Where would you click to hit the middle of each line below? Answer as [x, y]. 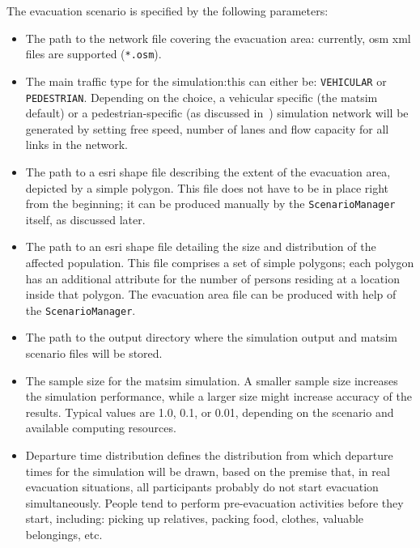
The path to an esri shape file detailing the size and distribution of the [201, 246]
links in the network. [76, 144]
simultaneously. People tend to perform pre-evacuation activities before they [214, 502]
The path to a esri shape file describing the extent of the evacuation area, [208, 171]
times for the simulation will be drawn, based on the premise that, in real [208, 471]
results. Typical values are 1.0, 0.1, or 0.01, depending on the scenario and [210, 412]
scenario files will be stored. [94, 353]
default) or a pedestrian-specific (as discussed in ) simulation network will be [217, 113]
